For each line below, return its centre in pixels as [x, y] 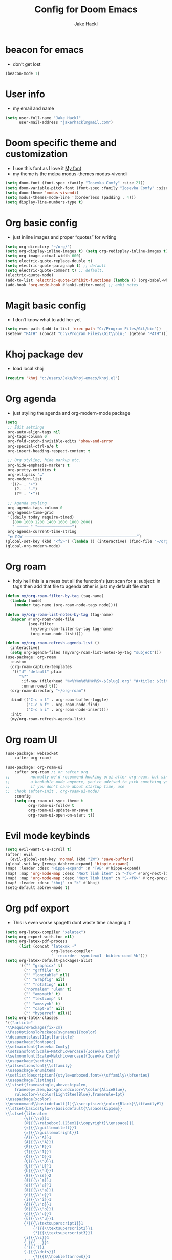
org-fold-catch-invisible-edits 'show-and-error [60, 441]
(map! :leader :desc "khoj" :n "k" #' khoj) [52, 883]
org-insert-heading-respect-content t [49, 451]
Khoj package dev [44, 354]
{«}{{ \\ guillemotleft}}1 [50, 1128]
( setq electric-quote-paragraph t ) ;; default [56, 266]
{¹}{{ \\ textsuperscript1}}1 [53, 1224]
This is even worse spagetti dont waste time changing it [71, 922]
